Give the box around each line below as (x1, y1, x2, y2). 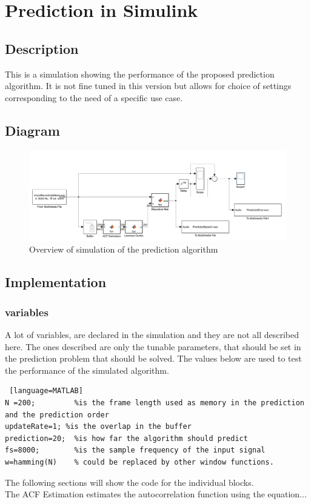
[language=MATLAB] (9, 386, 83, 396)
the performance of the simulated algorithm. (5, 363, 169, 376)
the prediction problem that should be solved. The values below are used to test (5, 352, 302, 365)
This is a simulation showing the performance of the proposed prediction (5, 67, 275, 80)
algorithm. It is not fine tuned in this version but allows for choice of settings (5, 79, 292, 92)
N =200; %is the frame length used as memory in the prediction (5, 399, 304, 408)
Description (5, 39, 79, 58)
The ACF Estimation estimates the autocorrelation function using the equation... (5, 488, 307, 500)
